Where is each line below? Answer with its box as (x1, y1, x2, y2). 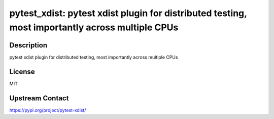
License (9, 67, 35, 76)
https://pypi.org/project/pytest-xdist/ (9, 107, 86, 113)
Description (9, 41, 48, 49)
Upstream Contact (9, 94, 69, 102)
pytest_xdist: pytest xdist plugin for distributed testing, (9, 8, 247, 19)
